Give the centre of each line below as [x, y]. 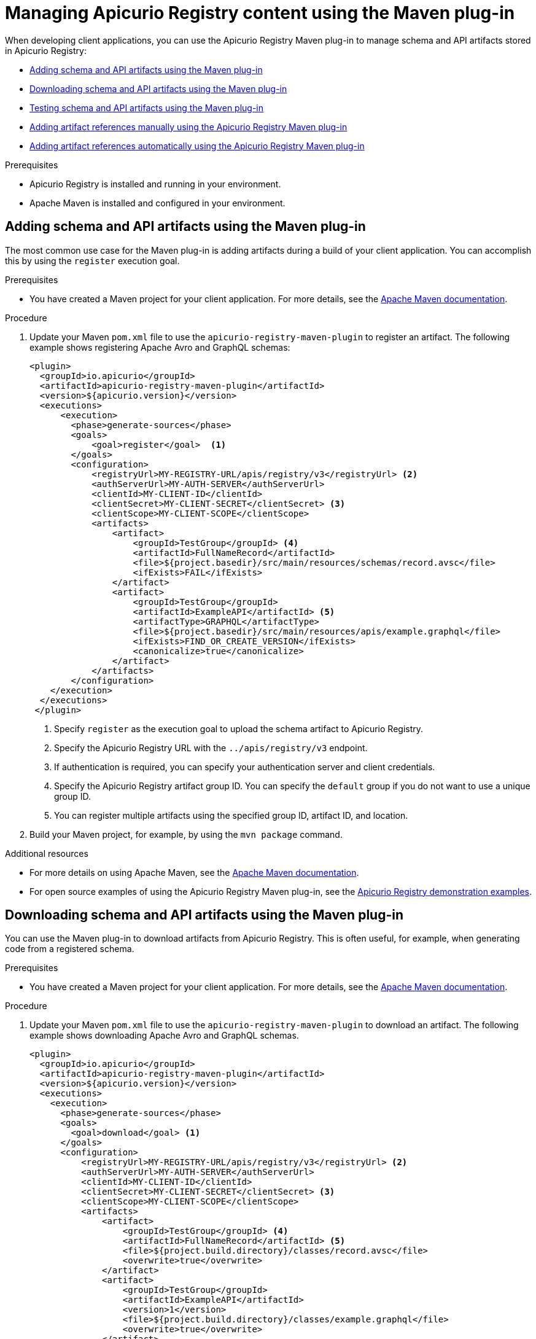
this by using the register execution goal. [92, 260]
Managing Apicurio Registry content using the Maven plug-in [260, 13]
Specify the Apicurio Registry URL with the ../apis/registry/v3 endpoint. [211, 748]
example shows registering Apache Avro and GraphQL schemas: [160, 347]
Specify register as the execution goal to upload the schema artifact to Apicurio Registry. [239, 728]
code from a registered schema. [70, 949]
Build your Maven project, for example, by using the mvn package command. [186, 834]
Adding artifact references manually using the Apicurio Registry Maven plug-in [188, 127]
